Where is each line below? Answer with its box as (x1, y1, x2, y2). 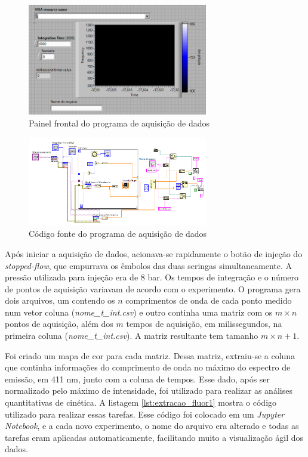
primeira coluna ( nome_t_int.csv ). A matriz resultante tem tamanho (5, 329, 258, 342)
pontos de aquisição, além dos (5, 317, 113, 330)
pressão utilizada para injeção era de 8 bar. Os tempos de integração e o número (5, 271, 299, 283)
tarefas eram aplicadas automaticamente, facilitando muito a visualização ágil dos (5, 431, 304, 443)
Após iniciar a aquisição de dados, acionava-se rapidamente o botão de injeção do (5, 247, 303, 260)
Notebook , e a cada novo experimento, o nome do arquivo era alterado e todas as (5, 419, 299, 432)
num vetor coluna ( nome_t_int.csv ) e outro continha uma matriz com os (5, 305, 273, 318)
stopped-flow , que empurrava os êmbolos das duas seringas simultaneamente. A (5, 259, 292, 271)
